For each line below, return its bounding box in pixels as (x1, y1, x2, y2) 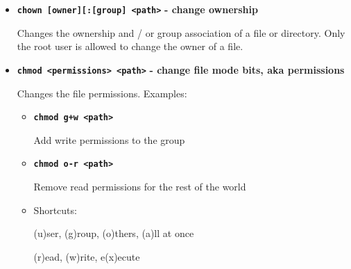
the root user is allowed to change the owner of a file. (17, 39, 243, 54)
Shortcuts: (33, 202, 77, 217)
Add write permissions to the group (33, 132, 185, 147)
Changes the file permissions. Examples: (17, 85, 187, 100)
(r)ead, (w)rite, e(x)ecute (33, 249, 140, 263)
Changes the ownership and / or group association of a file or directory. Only (17, 25, 345, 40)
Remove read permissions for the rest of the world (33, 179, 246, 193)
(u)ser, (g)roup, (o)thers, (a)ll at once (33, 226, 194, 241)
